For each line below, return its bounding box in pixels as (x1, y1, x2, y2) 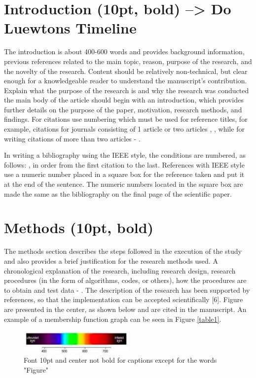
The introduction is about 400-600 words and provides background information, (4, 46, 245, 57)
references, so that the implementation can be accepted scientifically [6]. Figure (4, 294, 243, 305)
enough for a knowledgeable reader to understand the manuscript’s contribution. (4, 75, 247, 86)
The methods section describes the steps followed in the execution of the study (4, 246, 242, 256)
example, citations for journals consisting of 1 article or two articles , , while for (4, 124, 245, 134)
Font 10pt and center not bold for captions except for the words (24, 355, 217, 365)
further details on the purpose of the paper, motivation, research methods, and (4, 104, 242, 114)
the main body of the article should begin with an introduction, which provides (4, 95, 244, 105)
